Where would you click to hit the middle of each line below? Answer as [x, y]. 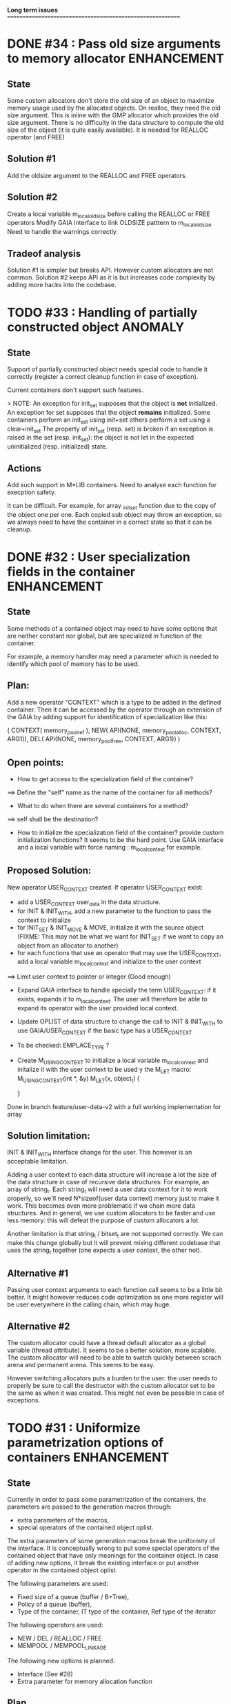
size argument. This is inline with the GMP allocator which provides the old [113, 115]
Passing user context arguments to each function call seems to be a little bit [115, 1290]
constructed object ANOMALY [96, 327]
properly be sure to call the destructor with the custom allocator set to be [111, 1386]
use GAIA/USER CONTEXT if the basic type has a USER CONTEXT [104, 1031]
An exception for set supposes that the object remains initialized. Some [109, 412]
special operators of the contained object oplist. [85, 1527]
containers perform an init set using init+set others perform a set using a [109, 420]
